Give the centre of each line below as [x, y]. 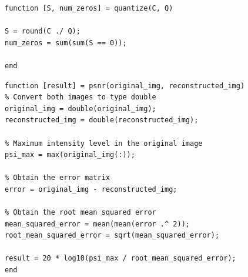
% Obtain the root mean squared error [81, 213]
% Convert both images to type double [81, 97]
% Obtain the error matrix [57, 178]
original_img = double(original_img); [81, 109]
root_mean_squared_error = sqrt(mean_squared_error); [112, 236]
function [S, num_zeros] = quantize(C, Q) [89, 8]
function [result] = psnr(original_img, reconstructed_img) [125, 86]
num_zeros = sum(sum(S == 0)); [66, 43]
